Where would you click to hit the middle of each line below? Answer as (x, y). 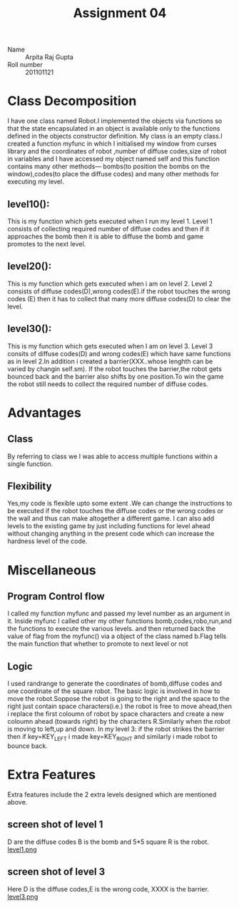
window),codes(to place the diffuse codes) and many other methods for (113, 174)
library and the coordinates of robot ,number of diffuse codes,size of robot (117, 151)
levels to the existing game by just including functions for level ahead (109, 526)
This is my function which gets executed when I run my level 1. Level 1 (110, 221)
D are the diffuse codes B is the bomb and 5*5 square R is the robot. (108, 842)
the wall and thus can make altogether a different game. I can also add (111, 518)
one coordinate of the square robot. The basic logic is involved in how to (114, 691)
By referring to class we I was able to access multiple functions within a (113, 456)
